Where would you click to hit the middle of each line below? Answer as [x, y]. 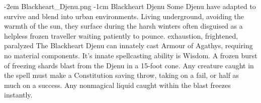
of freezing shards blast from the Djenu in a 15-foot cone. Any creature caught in [129, 65]
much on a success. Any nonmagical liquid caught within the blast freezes [117, 85]
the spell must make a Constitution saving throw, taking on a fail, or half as [122, 75]
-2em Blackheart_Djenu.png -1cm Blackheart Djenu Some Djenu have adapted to [130, 6]
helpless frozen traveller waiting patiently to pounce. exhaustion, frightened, [121, 35]
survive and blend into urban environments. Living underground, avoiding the [124, 16]
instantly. [18, 95]
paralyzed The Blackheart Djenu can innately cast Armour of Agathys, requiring [128, 45]
